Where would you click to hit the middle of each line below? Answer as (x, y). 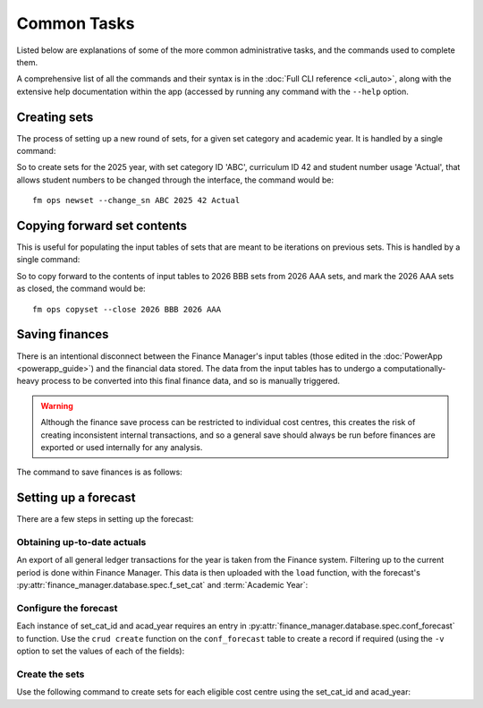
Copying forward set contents (102, 226)
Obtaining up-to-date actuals (81, 542)
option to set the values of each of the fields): (101, 651)
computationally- (415, 368)
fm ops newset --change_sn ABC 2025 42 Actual (136, 200)
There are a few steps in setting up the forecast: (105, 519)
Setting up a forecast (76, 498)
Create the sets (51, 674)
